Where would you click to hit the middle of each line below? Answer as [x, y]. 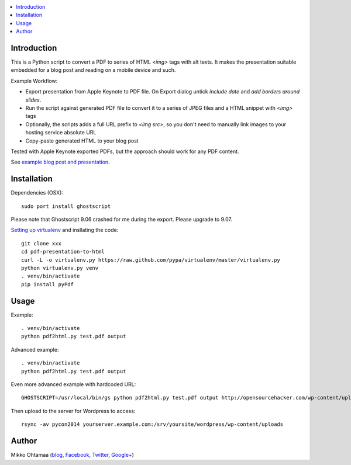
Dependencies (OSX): [37, 193]
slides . [33, 100]
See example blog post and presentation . [61, 162]
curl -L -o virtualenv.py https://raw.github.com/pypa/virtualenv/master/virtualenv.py [151, 260]
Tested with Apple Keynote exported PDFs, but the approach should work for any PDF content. [125, 151]
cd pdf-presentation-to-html [63, 252]
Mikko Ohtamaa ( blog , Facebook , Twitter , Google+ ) [73, 455]
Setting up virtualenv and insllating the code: [65, 230]
